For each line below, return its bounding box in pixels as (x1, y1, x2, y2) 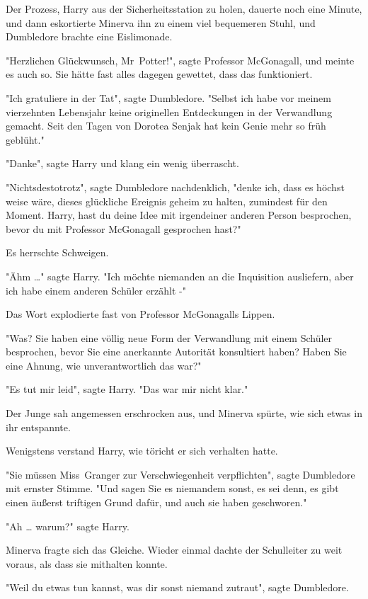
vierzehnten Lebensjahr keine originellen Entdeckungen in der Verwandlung (6, 104, 333, 119)
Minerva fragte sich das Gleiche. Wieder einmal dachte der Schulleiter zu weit (6, 542, 343, 557)
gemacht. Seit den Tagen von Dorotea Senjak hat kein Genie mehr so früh (6, 118, 326, 133)
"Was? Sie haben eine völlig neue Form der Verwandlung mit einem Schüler (6, 330, 333, 345)
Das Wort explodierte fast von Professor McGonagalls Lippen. (6, 307, 275, 321)
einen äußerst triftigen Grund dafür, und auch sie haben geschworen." (6, 495, 307, 510)
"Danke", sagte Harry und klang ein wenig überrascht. (6, 156, 239, 171)
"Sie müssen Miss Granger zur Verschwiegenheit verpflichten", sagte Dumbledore (6, 467, 355, 481)
